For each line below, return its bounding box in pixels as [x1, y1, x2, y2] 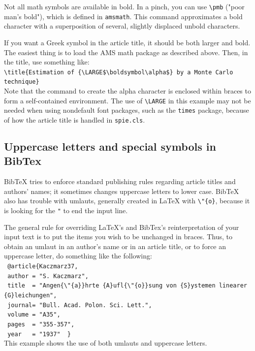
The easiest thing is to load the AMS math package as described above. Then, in [4, 47, 248, 57]
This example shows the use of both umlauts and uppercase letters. [4, 338, 207, 348]
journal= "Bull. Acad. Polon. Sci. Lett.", [7, 301, 152, 309]
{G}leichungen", [4, 292, 57, 299]
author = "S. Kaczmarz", [7, 272, 89, 280]
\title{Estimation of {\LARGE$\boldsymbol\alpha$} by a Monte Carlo [4, 68, 233, 76]
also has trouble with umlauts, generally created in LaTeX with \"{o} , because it [4, 195, 250, 206]
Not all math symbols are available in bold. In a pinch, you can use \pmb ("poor [4, 1, 245, 11]
